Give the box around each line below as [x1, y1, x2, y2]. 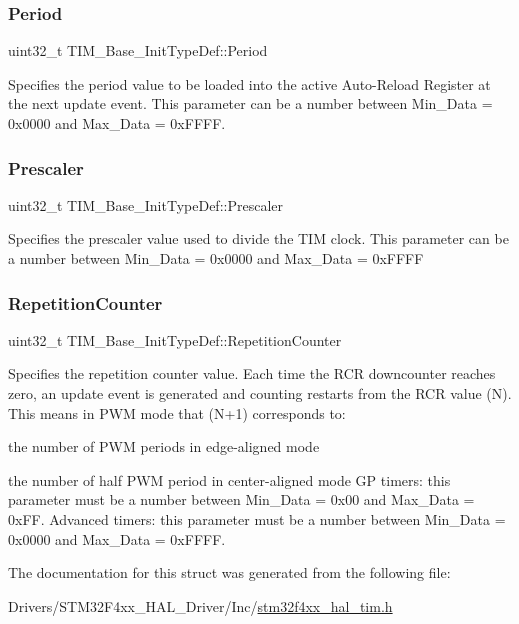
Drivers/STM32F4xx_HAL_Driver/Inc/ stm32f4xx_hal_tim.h [8, 595, 393, 616]
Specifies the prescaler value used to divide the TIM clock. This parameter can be [8, 228, 509, 249]
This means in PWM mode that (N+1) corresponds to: [8, 402, 346, 423]
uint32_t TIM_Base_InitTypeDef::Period [8, 40, 268, 61]
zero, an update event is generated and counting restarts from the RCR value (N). [8, 383, 512, 403]
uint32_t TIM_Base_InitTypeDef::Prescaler [8, 194, 283, 215]
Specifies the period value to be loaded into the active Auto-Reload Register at [8, 73, 491, 94]
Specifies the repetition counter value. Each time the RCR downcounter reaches [8, 363, 496, 384]
